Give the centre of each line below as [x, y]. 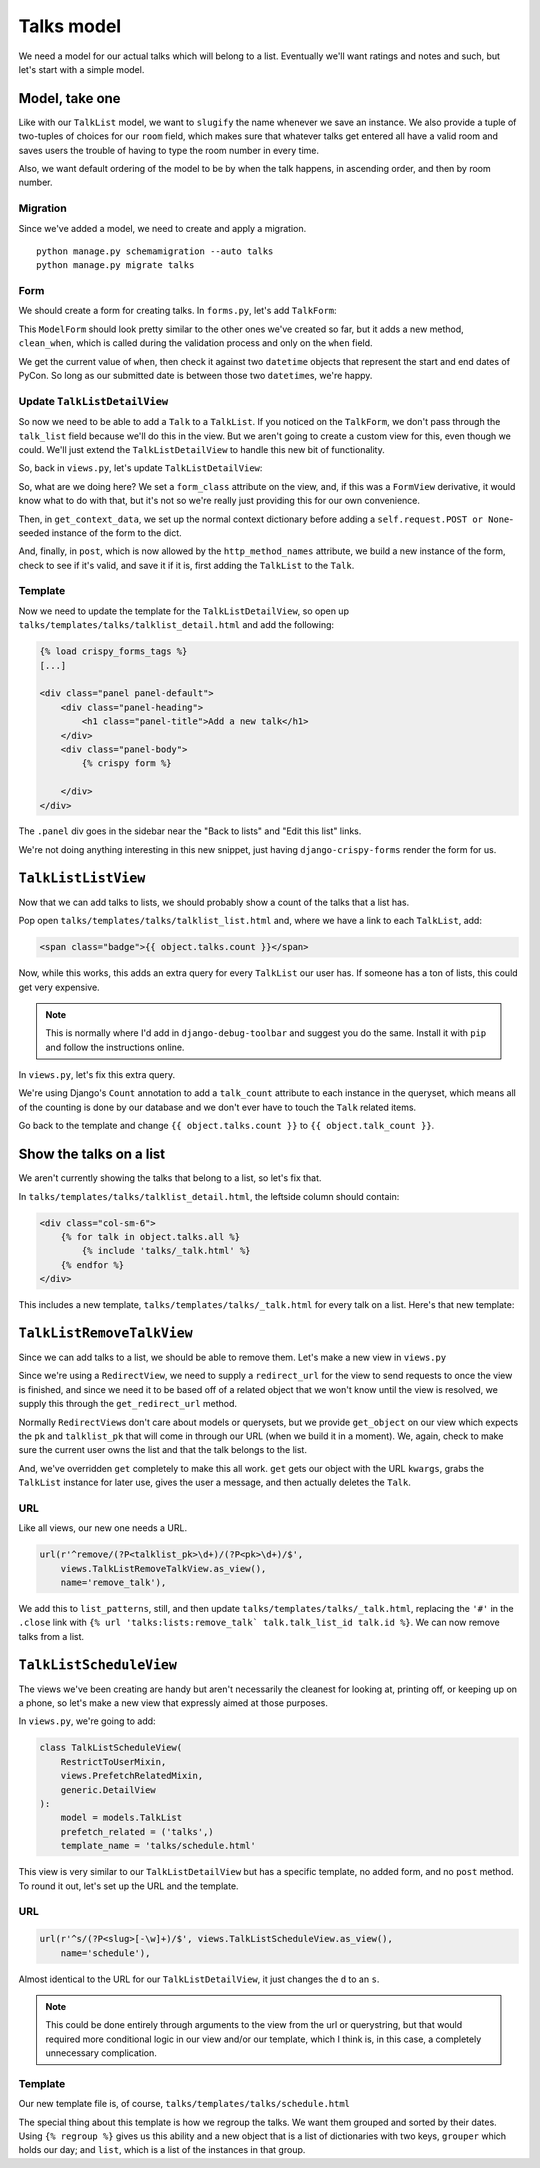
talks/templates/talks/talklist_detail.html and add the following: [176, 625]
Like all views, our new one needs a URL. [103, 1528]
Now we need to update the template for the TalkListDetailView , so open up [184, 611]
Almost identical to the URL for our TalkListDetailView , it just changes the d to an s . [199, 1979]
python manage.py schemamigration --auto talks [155, 251]
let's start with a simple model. [81, 69]
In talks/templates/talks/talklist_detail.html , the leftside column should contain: [209, 1196]
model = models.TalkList [121, 1818]
